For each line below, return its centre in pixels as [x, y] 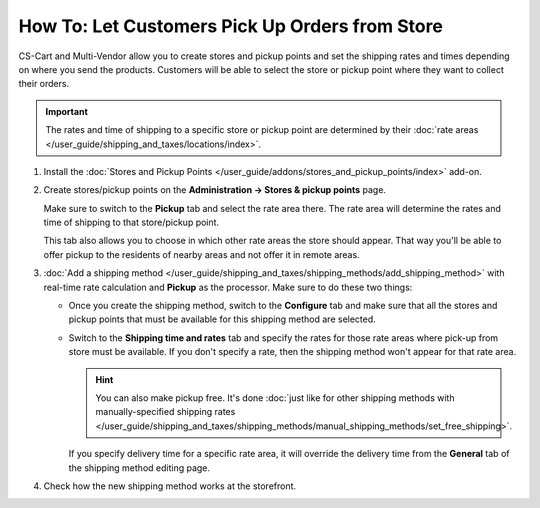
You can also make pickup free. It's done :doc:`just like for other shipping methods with [275, 397]
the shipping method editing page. [139, 467]
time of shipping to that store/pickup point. [131, 222]
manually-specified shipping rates [165, 412]
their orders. [44, 84]
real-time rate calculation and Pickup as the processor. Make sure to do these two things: [228, 287]
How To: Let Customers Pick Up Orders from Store [231, 26]
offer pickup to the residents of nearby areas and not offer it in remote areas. [201, 254]
